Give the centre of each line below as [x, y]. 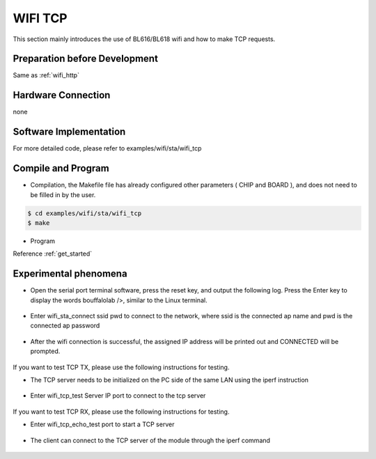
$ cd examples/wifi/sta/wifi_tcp [85, 213]
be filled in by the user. [63, 194]
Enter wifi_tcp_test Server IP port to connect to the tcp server [118, 396]
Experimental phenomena [70, 274]
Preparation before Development [85, 59]
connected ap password [65, 326]
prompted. [45, 351]
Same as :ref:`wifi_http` [46, 75]
